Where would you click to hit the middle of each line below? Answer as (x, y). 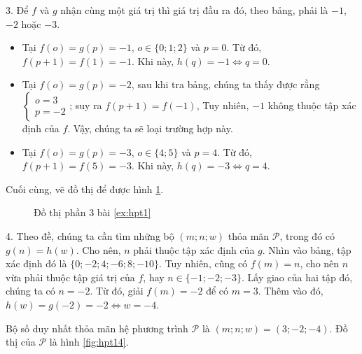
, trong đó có (307, 235)
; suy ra (86, 105)
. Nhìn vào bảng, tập (307, 249)
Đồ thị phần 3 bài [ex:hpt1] (92, 212)
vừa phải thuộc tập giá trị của (70, 277)
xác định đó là (36, 263)
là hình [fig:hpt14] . (89, 342)
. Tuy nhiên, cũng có (203, 263)
